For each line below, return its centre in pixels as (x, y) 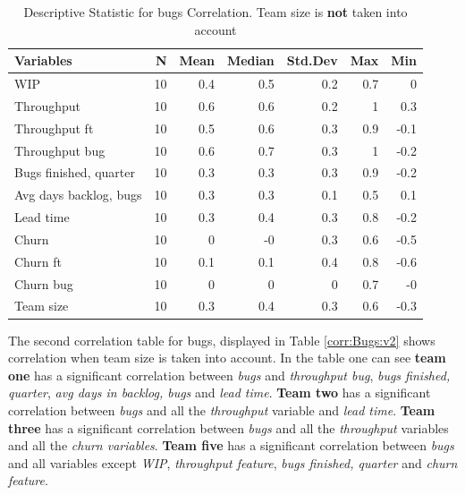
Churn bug (44, 283)
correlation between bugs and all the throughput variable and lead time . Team (222, 410)
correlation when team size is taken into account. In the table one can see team (227, 358)
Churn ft (38, 261)
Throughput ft (54, 128)
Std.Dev (312, 60)
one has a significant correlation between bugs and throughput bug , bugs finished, (229, 375)
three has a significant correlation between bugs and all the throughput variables (228, 427)
